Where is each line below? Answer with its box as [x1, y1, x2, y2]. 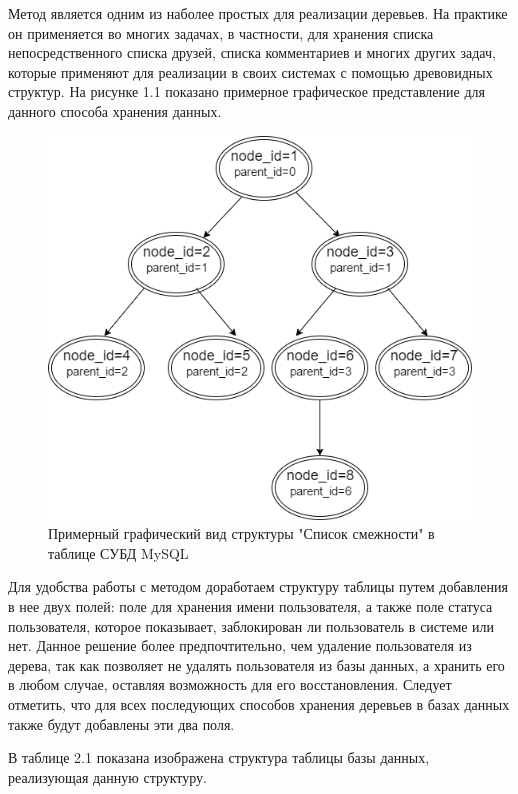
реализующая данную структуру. [8, 766, 208, 787]
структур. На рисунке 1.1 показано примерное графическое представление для [8, 81, 485, 102]
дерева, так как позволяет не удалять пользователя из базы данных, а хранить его [8, 654, 505, 675]
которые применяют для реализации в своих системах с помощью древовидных [8, 61, 493, 82]
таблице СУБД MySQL [48, 542, 189, 563]
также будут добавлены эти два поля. [8, 713, 235, 734]
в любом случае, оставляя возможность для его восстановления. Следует [8, 674, 452, 695]
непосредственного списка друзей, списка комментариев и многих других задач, [8, 42, 496, 63]
